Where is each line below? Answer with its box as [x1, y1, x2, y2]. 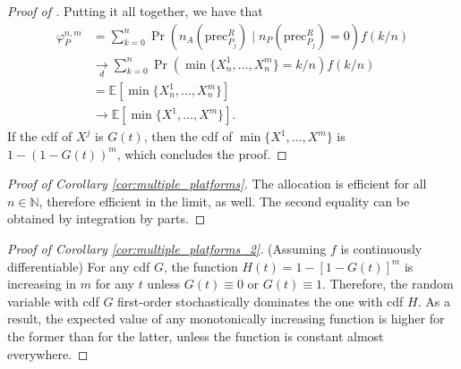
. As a [417, 291, 450, 310]
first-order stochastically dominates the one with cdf [117, 291, 404, 310]
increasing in [7, 274, 77, 293]
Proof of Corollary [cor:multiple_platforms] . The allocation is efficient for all [7, 174, 427, 193]
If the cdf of [7, 127, 73, 146]
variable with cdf [7, 291, 99, 310]
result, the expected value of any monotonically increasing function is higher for [7, 309, 445, 328]
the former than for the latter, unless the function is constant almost [7, 326, 384, 345]
